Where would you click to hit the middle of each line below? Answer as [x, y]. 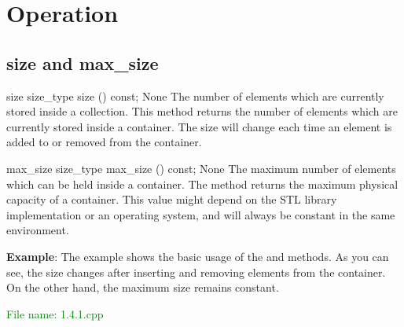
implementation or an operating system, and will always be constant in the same [201, 214]
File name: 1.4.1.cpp [55, 313]
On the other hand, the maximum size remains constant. [143, 287]
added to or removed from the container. [104, 142]
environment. [38, 230]
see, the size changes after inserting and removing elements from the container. [196, 272]
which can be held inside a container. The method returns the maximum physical [202, 184]
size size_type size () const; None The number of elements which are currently [195, 96]
